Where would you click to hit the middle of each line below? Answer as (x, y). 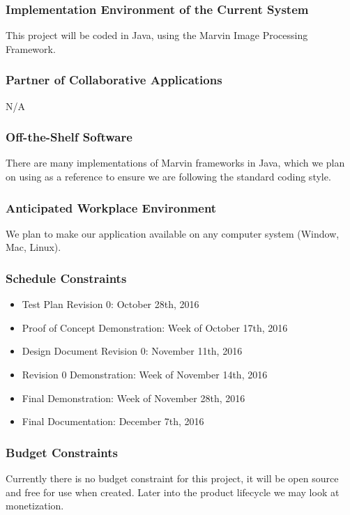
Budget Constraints (62, 452)
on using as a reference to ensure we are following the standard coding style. (168, 177)
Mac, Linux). (33, 247)
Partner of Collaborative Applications (114, 80)
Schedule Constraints (66, 278)
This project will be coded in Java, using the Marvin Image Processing (157, 35)
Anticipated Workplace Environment (111, 207)
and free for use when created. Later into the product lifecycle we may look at (173, 492)
